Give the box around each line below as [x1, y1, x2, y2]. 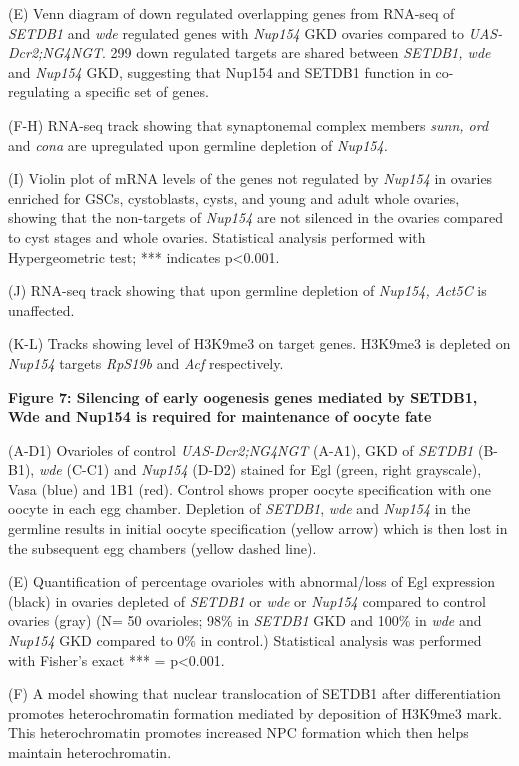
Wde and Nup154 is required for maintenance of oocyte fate [8, 406, 432, 427]
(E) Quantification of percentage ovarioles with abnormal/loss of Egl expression [8, 571, 496, 592]
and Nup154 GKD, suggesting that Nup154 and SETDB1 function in [8, 61, 431, 82]
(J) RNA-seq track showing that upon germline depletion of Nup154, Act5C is [8, 280, 487, 301]
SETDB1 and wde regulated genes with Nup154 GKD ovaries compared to [8, 22, 464, 43]
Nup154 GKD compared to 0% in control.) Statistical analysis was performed [8, 630, 482, 651]
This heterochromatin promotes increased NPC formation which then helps [8, 722, 469, 743]
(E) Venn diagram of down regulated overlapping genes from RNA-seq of [8, 3, 455, 23]
